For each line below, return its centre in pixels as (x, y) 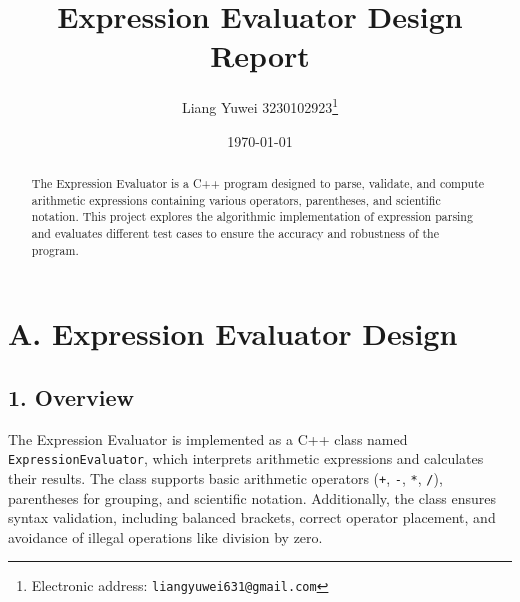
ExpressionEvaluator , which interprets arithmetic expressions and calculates (246, 458)
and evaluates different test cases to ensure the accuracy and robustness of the (235, 232)
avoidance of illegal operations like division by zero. (165, 536)
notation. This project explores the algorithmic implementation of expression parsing (252, 216)
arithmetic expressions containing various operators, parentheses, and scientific (236, 199)
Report (260, 55)
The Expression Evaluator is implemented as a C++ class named (208, 438)
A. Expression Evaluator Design (233, 333)
